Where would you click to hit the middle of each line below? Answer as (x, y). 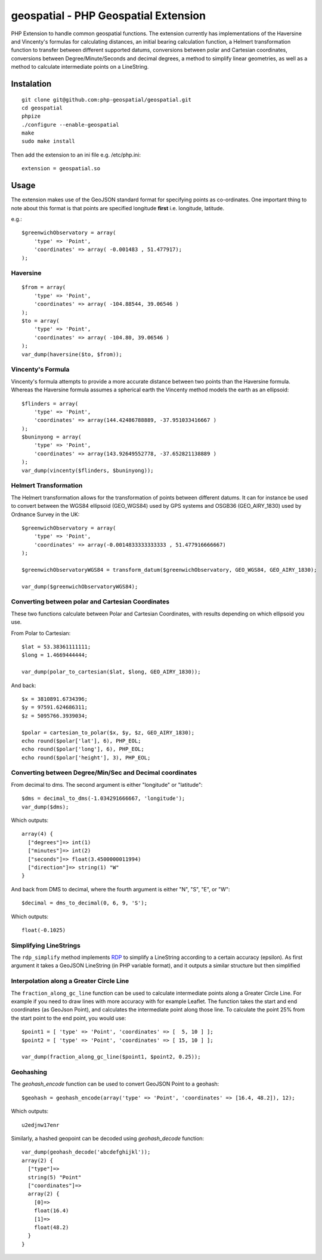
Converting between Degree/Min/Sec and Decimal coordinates (104, 772)
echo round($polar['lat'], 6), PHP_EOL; (81, 741)
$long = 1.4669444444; (55, 655)
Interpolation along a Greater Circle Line (70, 981)
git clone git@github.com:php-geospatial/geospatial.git (107, 99)
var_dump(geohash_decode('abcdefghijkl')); (86, 1152)
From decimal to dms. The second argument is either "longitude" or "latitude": (107, 784)
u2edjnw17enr (41, 1125)
